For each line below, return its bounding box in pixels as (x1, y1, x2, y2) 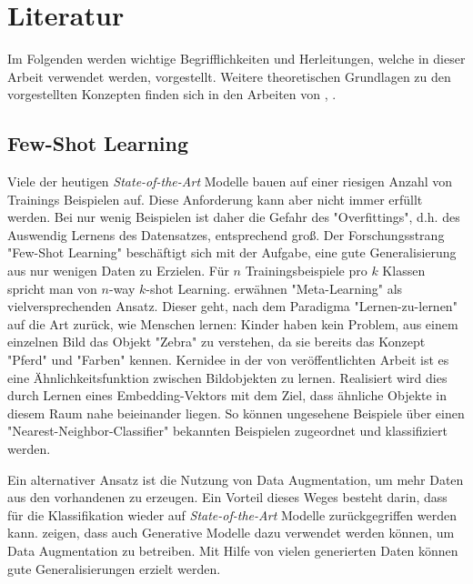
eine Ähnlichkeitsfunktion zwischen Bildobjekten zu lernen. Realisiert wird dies (7, 368, 448, 387)
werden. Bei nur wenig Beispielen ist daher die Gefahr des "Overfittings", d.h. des (7, 207, 460, 227)
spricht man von (7, 278, 97, 297)
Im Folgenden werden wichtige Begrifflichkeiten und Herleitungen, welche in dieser (7, 49, 466, 68)
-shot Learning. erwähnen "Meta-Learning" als (146, 278, 403, 297)
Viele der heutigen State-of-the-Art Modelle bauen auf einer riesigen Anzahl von (7, 172, 453, 191)
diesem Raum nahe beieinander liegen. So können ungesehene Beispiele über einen (7, 403, 465, 422)
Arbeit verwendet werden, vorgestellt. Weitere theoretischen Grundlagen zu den (7, 66, 451, 86)
